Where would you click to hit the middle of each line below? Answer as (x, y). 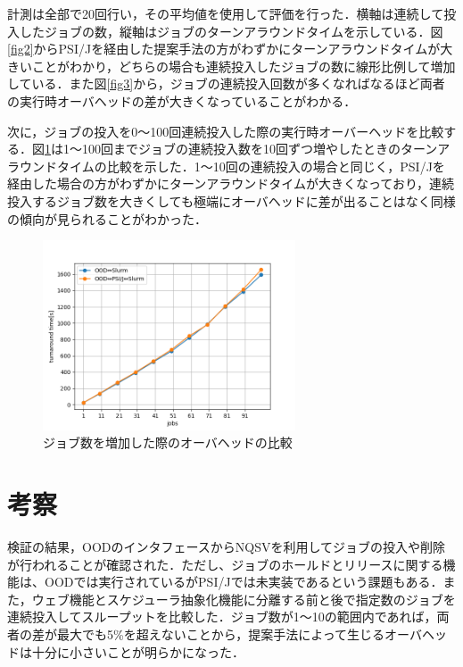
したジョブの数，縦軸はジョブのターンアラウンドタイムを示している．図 (231, 31)
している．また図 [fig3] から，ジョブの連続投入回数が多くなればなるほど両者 (226, 83)
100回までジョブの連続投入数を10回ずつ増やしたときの (241, 149)
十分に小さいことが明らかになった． (138, 651)
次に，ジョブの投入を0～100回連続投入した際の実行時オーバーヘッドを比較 (226, 131)
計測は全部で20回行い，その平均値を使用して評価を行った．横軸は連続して (226, 13)
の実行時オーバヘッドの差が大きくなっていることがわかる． (182, 100)
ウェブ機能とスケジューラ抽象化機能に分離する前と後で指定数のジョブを (244, 599)
